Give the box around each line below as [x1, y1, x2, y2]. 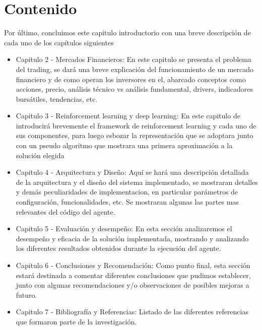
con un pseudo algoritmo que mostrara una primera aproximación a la [16, 140, 233, 151]
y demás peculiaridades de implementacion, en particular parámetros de [16, 186, 238, 197]
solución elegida [16, 150, 64, 160]
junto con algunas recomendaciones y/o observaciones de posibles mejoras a [16, 280, 249, 290]
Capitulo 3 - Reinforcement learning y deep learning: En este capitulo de [16, 110, 240, 121]
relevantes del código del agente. [16, 206, 115, 217]
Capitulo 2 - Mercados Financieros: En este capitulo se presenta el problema [16, 54, 251, 64]
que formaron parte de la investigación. [16, 316, 137, 326]
